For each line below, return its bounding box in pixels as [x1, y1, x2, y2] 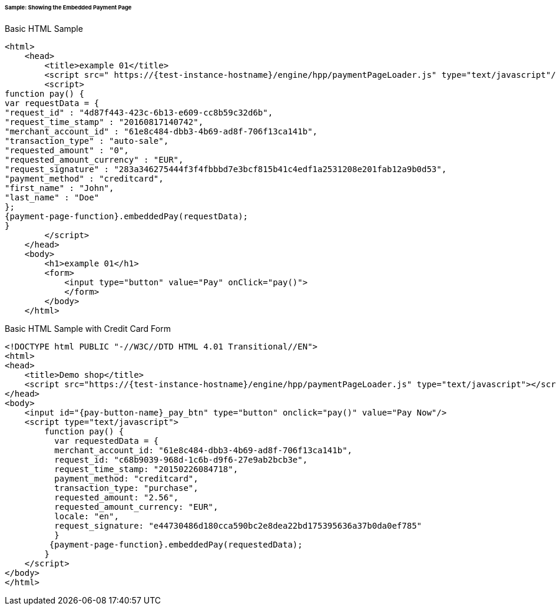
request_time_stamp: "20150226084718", [54, 464, 239, 474]
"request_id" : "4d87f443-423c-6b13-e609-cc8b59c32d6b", [5, 107, 273, 117]
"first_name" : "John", [5, 183, 114, 193]
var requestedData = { [54, 436, 159, 446]
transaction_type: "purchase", [54, 483, 198, 493]
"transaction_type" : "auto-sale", [5, 136, 169, 146]
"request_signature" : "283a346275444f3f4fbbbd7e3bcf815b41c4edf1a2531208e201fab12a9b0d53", [5, 164, 447, 174]
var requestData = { [5, 98, 100, 108]
